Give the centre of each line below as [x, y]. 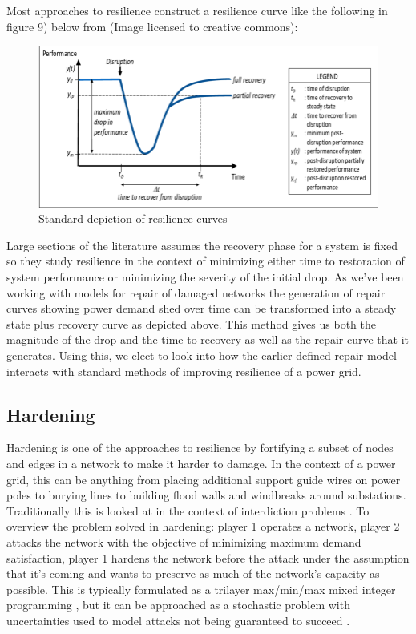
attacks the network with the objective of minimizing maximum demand [184, 542]
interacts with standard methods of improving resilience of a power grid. [184, 371]
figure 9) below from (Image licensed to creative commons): [152, 26]
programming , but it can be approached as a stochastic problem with [178, 605]
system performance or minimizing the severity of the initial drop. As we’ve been [205, 277]
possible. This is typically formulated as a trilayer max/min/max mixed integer [201, 589]
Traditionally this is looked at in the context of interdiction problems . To [188, 510]
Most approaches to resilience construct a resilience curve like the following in [197, 10]
